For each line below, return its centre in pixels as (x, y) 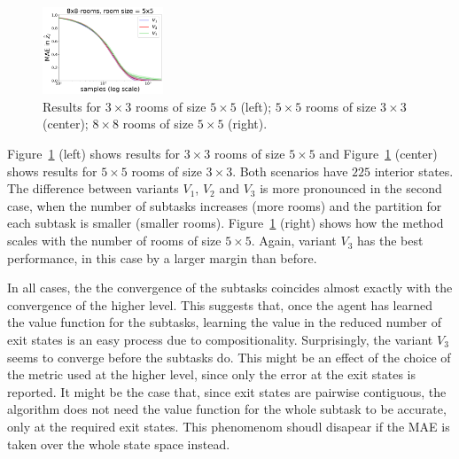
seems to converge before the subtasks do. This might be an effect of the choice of (229, 357)
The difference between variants (93, 188)
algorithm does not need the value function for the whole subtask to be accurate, (227, 409)
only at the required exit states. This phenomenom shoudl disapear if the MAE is (229, 426)
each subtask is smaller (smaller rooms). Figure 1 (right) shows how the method (226, 223)
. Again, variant (294, 241)
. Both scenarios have (290, 171)
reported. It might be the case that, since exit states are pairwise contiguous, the (227, 391)
